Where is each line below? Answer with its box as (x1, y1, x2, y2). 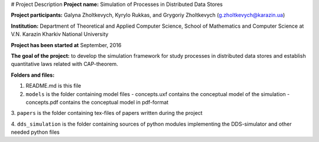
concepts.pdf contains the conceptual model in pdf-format (25, 98, 169, 105)
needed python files (11, 128, 60, 136)
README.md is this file (25, 82, 82, 90)
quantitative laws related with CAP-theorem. (11, 61, 118, 68)
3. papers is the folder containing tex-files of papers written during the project (11, 110, 203, 117)
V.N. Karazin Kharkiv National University (11, 31, 109, 38)
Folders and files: (11, 71, 55, 78)
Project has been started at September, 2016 (11, 41, 122, 48)
